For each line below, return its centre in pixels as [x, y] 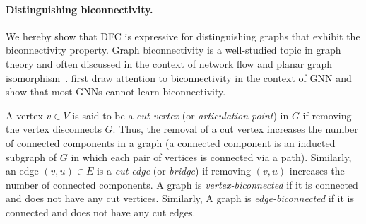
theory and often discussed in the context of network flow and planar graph [169, 63]
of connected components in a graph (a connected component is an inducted [171, 142]
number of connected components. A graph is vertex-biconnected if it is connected [182, 184]
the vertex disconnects [54, 129]
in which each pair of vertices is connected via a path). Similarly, [211, 157]
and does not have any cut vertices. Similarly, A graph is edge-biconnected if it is [180, 198]
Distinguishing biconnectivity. [79, 9]
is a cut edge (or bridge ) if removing [174, 171]
